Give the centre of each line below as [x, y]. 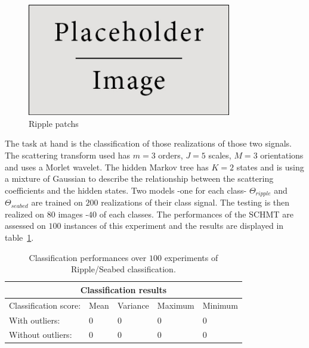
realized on [25, 214]
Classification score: [45, 305]
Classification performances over [88, 257]
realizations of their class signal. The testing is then [195, 202]
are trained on [57, 202]
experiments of [191, 257]
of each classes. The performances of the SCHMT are [196, 214]
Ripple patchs [54, 123]
